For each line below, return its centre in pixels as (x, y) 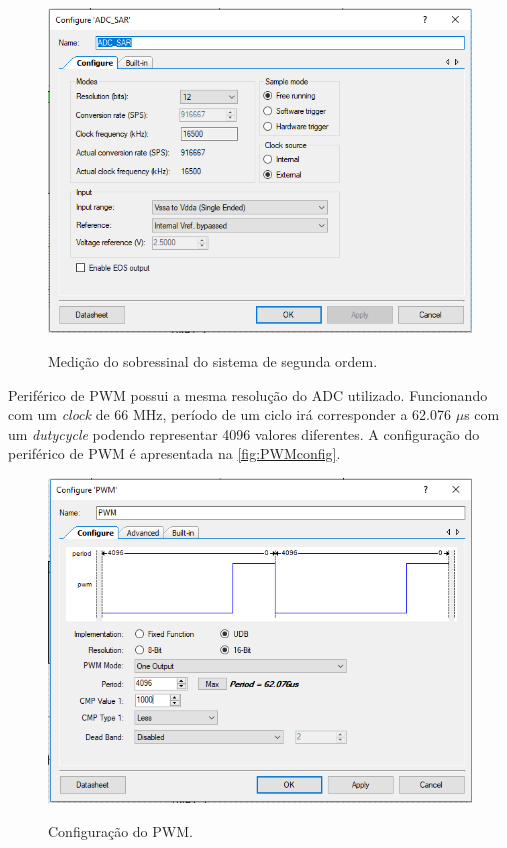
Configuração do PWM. (120, 830)
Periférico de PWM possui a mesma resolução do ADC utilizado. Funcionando (248, 394)
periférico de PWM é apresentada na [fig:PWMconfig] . (174, 453)
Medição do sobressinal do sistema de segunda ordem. (213, 360)
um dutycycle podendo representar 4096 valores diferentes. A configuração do (244, 433)
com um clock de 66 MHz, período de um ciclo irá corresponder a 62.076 (229, 414)
